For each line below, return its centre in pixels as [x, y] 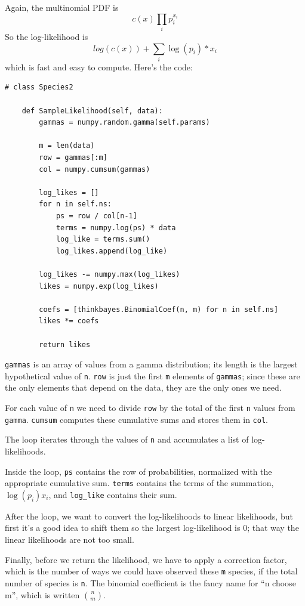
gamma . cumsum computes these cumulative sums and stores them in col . [136, 419]
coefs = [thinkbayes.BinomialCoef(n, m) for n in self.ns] [159, 309]
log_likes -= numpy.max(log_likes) [110, 274]
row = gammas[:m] [73, 157]
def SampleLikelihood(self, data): [92, 111]
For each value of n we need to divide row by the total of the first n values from [150, 407]
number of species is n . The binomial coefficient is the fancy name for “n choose [150, 582]
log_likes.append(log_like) [112, 251]
